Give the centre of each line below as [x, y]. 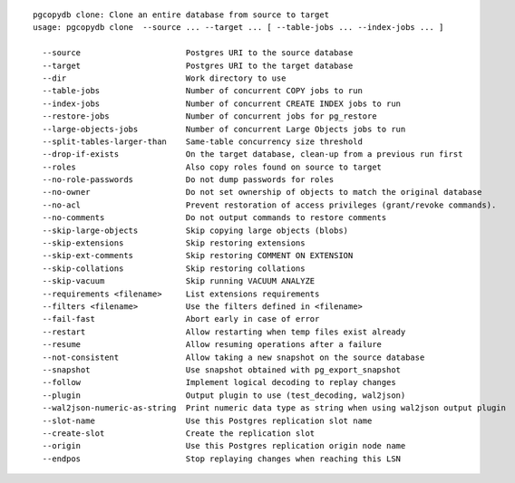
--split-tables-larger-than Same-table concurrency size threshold [202, 141]
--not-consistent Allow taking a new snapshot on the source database [233, 357]
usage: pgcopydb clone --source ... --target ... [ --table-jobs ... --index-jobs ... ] [238, 28]
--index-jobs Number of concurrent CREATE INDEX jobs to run [222, 103]
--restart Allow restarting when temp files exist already [224, 332]
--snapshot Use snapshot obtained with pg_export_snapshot [222, 370]
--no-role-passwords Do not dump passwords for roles [188, 180]
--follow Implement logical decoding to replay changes [219, 382]
